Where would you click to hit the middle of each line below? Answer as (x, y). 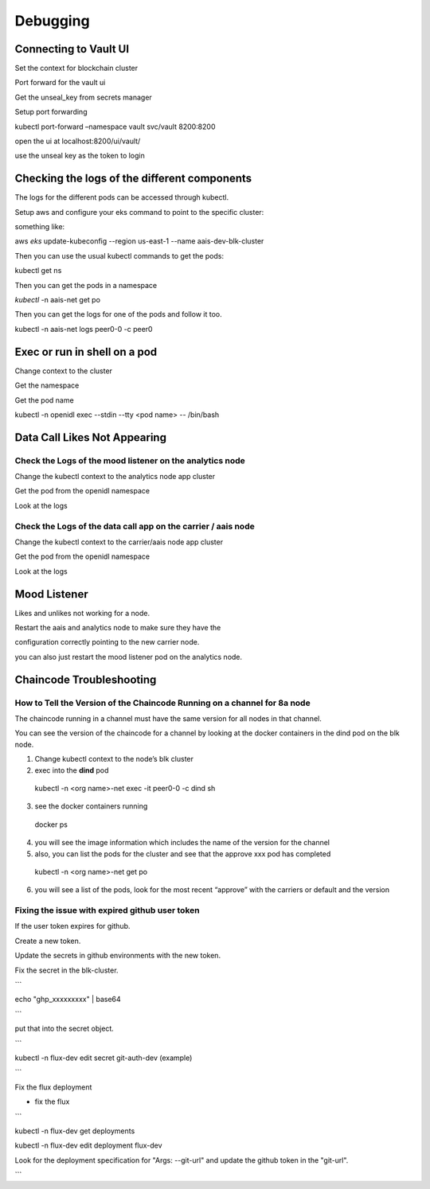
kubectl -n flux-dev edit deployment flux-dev (88, 1145)
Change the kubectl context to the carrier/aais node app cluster (119, 542)
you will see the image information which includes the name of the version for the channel (182, 843)
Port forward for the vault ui (60, 83)
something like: (40, 227)
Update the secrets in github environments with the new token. (118, 956)
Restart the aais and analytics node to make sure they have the (118, 628)
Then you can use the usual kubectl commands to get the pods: (119, 255)
